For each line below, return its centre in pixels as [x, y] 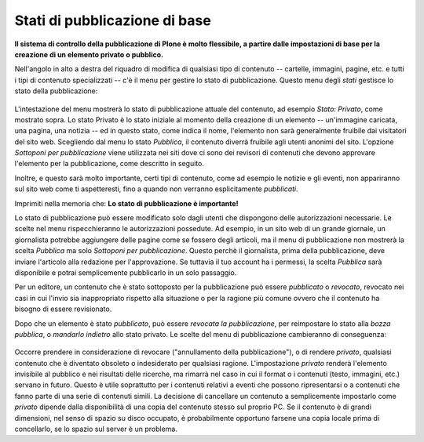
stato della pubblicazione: [56, 91]
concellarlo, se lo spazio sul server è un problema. [96, 429]
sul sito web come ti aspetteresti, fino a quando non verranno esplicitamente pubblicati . [156, 189]
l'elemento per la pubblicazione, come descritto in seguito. [109, 164]
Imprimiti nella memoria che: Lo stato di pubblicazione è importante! [126, 203]
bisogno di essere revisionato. [63, 309]
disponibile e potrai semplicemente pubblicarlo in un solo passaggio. [126, 272]
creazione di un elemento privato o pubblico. [89, 54]
